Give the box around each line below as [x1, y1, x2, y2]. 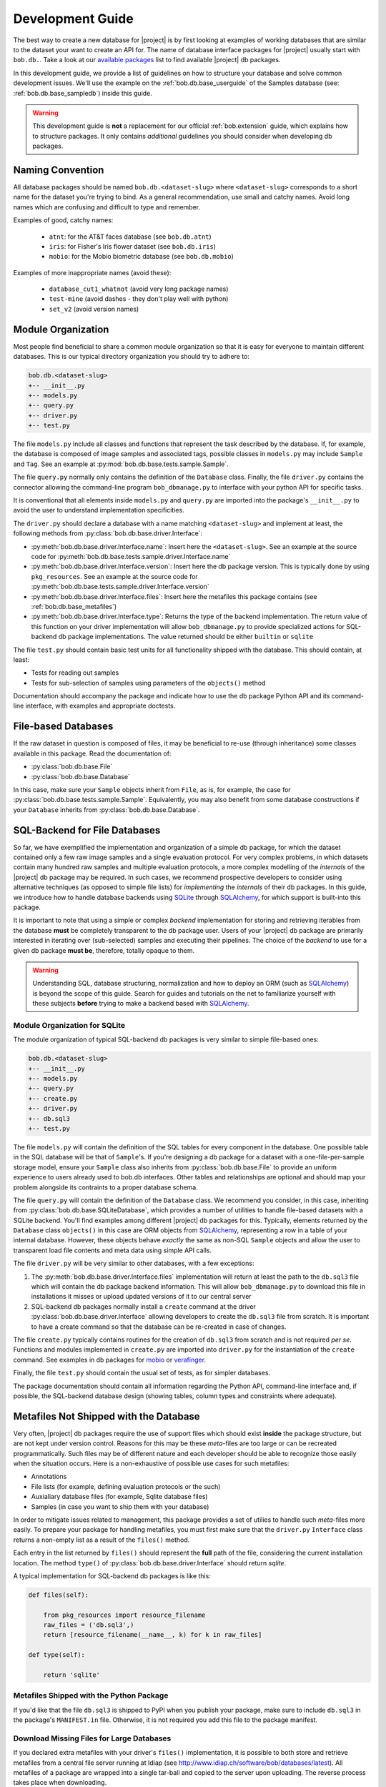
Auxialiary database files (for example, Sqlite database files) [31, 1493, 208, 1501]
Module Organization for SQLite [13, 1020, 125, 1030]
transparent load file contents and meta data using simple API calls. [13, 1246, 212, 1254]
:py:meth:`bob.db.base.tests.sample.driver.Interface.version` [31, 583, 210, 591]
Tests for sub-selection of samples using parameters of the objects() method [31, 678, 266, 687]
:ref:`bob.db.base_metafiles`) [31, 602, 117, 610]
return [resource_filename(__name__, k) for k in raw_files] [43, 1630, 262, 1639]
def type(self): [28, 1651, 86, 1659]
